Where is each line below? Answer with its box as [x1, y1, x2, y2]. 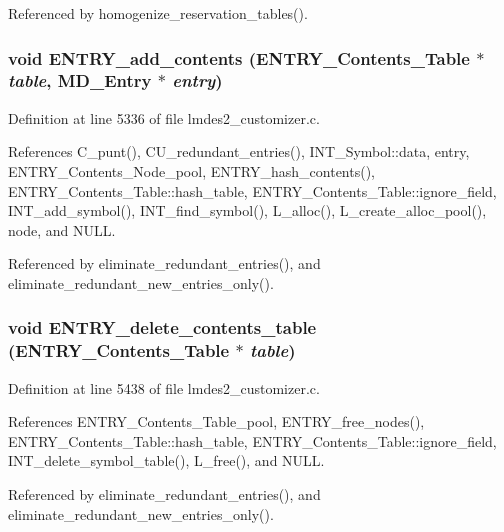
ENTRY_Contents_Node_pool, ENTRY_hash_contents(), [8, 160, 375, 181]
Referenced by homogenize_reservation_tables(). [8, 3, 308, 23]
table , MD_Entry [8, 68, 152, 93]
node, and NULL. [8, 219, 116, 240]
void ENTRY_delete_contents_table [8, 315, 317, 340]
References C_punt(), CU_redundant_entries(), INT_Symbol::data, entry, [8, 141, 470, 162]
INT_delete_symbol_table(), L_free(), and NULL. [8, 450, 325, 471]
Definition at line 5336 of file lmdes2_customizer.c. [8, 107, 320, 128]
